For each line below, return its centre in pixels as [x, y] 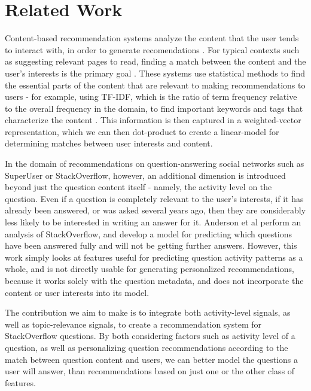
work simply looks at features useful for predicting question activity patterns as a [154, 257]
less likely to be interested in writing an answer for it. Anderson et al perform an [153, 222]
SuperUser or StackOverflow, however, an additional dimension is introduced [145, 175]
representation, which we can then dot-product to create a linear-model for [142, 131]
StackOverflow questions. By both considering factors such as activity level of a [150, 336]
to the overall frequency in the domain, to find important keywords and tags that [154, 108]
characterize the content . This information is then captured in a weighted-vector [153, 120]
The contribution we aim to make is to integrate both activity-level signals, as [148, 312]
